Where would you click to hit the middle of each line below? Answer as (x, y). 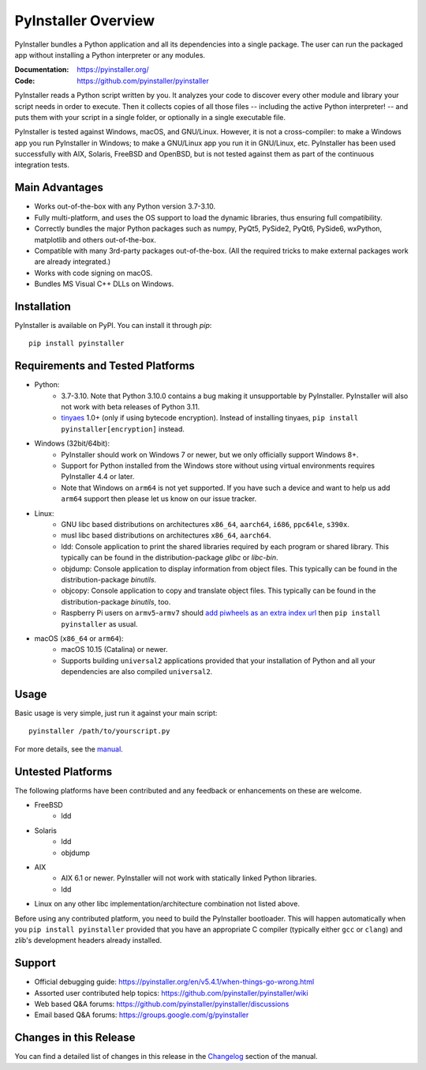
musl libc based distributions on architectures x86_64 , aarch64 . (166, 535)
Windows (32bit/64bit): (72, 443)
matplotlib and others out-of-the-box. (95, 239)
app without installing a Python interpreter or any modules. (110, 55)
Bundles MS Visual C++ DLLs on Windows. (104, 284)
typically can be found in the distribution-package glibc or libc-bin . (170, 558)
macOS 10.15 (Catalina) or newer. (114, 650)
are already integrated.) (73, 262)
